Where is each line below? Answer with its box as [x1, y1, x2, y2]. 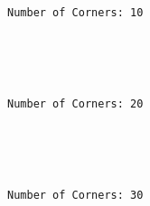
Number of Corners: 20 [7, 97, 144, 110]
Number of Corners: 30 [7, 188, 144, 201]
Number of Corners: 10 [7, 6, 144, 19]
